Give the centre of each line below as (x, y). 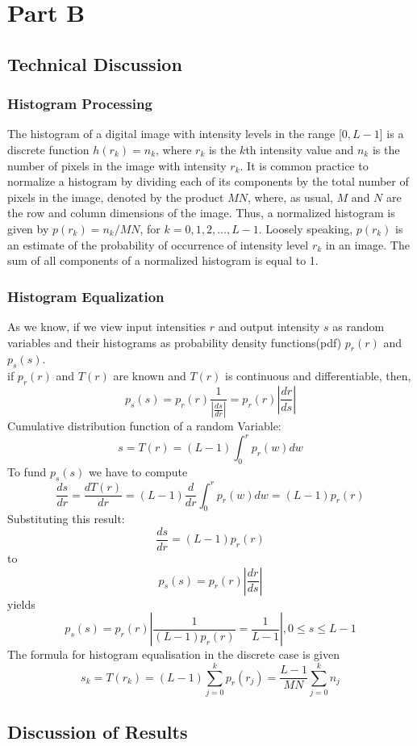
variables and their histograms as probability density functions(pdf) (175, 342)
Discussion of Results (98, 732)
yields (21, 604)
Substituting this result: (66, 519)
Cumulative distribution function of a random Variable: (144, 426)
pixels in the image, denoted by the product (116, 197)
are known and (150, 376)
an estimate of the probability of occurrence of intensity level (158, 244)
